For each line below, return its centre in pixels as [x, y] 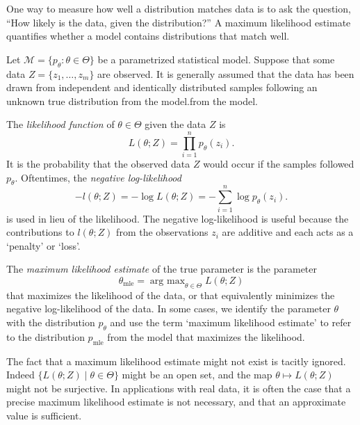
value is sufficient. [44, 415]
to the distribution [46, 336]
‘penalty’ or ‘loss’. [43, 245]
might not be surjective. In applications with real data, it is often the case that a [179, 388]
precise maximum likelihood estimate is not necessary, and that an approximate [176, 402]
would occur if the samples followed [279, 164]
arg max [167, 281]
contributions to [40, 232]
